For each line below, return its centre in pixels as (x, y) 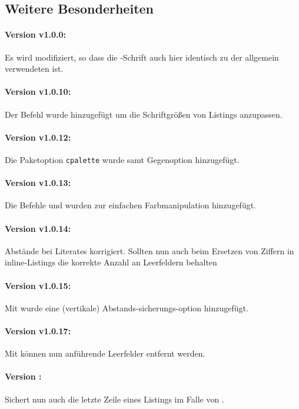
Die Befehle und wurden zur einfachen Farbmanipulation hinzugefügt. (130, 205)
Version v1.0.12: (38, 137)
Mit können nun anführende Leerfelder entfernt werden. (105, 353)
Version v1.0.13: (38, 183)
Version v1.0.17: (38, 330)
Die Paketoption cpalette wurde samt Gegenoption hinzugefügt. (122, 159)
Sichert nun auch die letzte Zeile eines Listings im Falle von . (114, 399)
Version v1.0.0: (36, 34)
